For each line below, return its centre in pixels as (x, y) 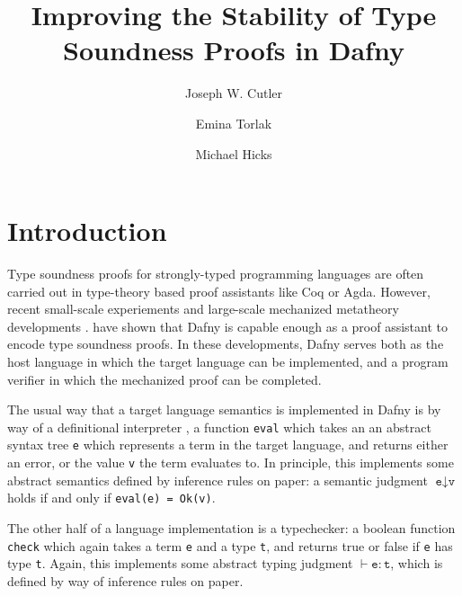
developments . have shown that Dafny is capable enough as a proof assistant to (227, 326)
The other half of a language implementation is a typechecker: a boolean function (231, 528)
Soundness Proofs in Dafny (234, 50)
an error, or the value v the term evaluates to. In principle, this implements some (231, 463)
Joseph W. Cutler (234, 93)
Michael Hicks (234, 153)
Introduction (87, 231)
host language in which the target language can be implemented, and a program (228, 361)
